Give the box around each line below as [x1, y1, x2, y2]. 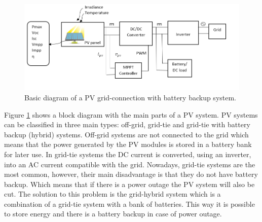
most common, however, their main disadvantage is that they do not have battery [4, 169, 258, 179]
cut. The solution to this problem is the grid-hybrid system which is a [4, 189, 221, 199]
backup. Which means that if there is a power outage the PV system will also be [4, 178, 255, 189]
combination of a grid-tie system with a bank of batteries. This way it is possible [4, 198, 255, 209]
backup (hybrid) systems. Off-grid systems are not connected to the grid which [4, 129, 249, 139]
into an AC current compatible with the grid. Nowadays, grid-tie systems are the [4, 159, 255, 169]
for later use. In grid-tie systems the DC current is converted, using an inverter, [4, 149, 251, 159]
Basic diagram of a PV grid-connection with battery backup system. [24, 92, 237, 102]
